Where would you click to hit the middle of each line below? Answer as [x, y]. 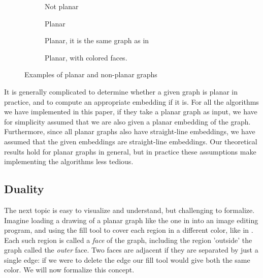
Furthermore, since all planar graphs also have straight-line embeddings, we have [130, 131]
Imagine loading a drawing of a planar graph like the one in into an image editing [131, 220]
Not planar [62, 6]
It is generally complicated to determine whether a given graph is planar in [121, 91]
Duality [24, 189]
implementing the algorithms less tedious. [69, 161]
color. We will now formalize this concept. [69, 270]
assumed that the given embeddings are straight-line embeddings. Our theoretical [131, 141]
